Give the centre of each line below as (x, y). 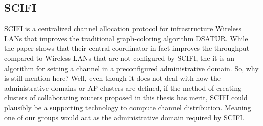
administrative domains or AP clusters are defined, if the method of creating (123, 87)
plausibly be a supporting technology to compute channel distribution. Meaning (128, 107)
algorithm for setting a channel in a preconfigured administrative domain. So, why (131, 68)
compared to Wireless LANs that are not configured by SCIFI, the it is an (119, 58)
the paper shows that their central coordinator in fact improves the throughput (127, 48)
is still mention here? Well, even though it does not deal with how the (113, 78)
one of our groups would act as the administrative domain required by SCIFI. (124, 117)
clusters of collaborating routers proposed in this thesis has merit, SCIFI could (126, 98)
